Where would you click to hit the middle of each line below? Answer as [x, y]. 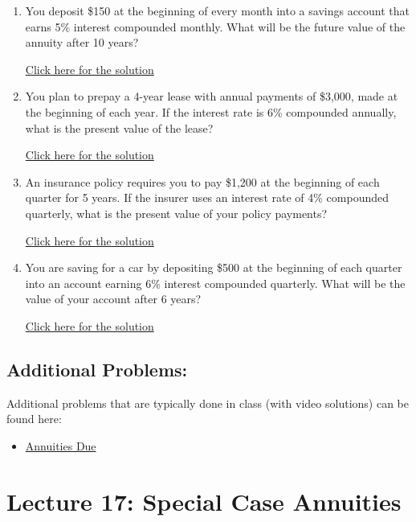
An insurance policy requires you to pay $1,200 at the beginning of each [202, 181]
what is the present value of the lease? [119, 127]
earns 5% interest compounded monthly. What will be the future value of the [215, 26]
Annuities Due [61, 445]
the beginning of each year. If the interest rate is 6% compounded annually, [211, 111]
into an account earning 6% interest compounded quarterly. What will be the [215, 283]
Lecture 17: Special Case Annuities [204, 501]
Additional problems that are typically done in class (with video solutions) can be [208, 403]
